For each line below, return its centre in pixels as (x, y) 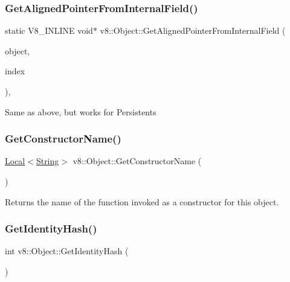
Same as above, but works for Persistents (81, 111)
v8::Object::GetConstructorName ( (137, 161)
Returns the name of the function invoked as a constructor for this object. (142, 201)
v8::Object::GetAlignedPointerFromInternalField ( (193, 30)
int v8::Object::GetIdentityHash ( (67, 251)
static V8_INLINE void (49, 30)
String (47, 161)
